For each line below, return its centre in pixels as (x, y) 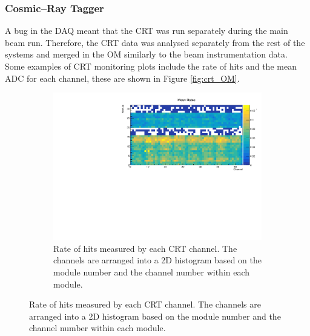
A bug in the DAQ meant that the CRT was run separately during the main (147, 31)
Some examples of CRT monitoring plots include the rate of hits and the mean (151, 66)
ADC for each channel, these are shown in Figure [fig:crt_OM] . (122, 78)
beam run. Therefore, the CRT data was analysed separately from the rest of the (155, 42)
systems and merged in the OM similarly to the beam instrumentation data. (146, 54)
